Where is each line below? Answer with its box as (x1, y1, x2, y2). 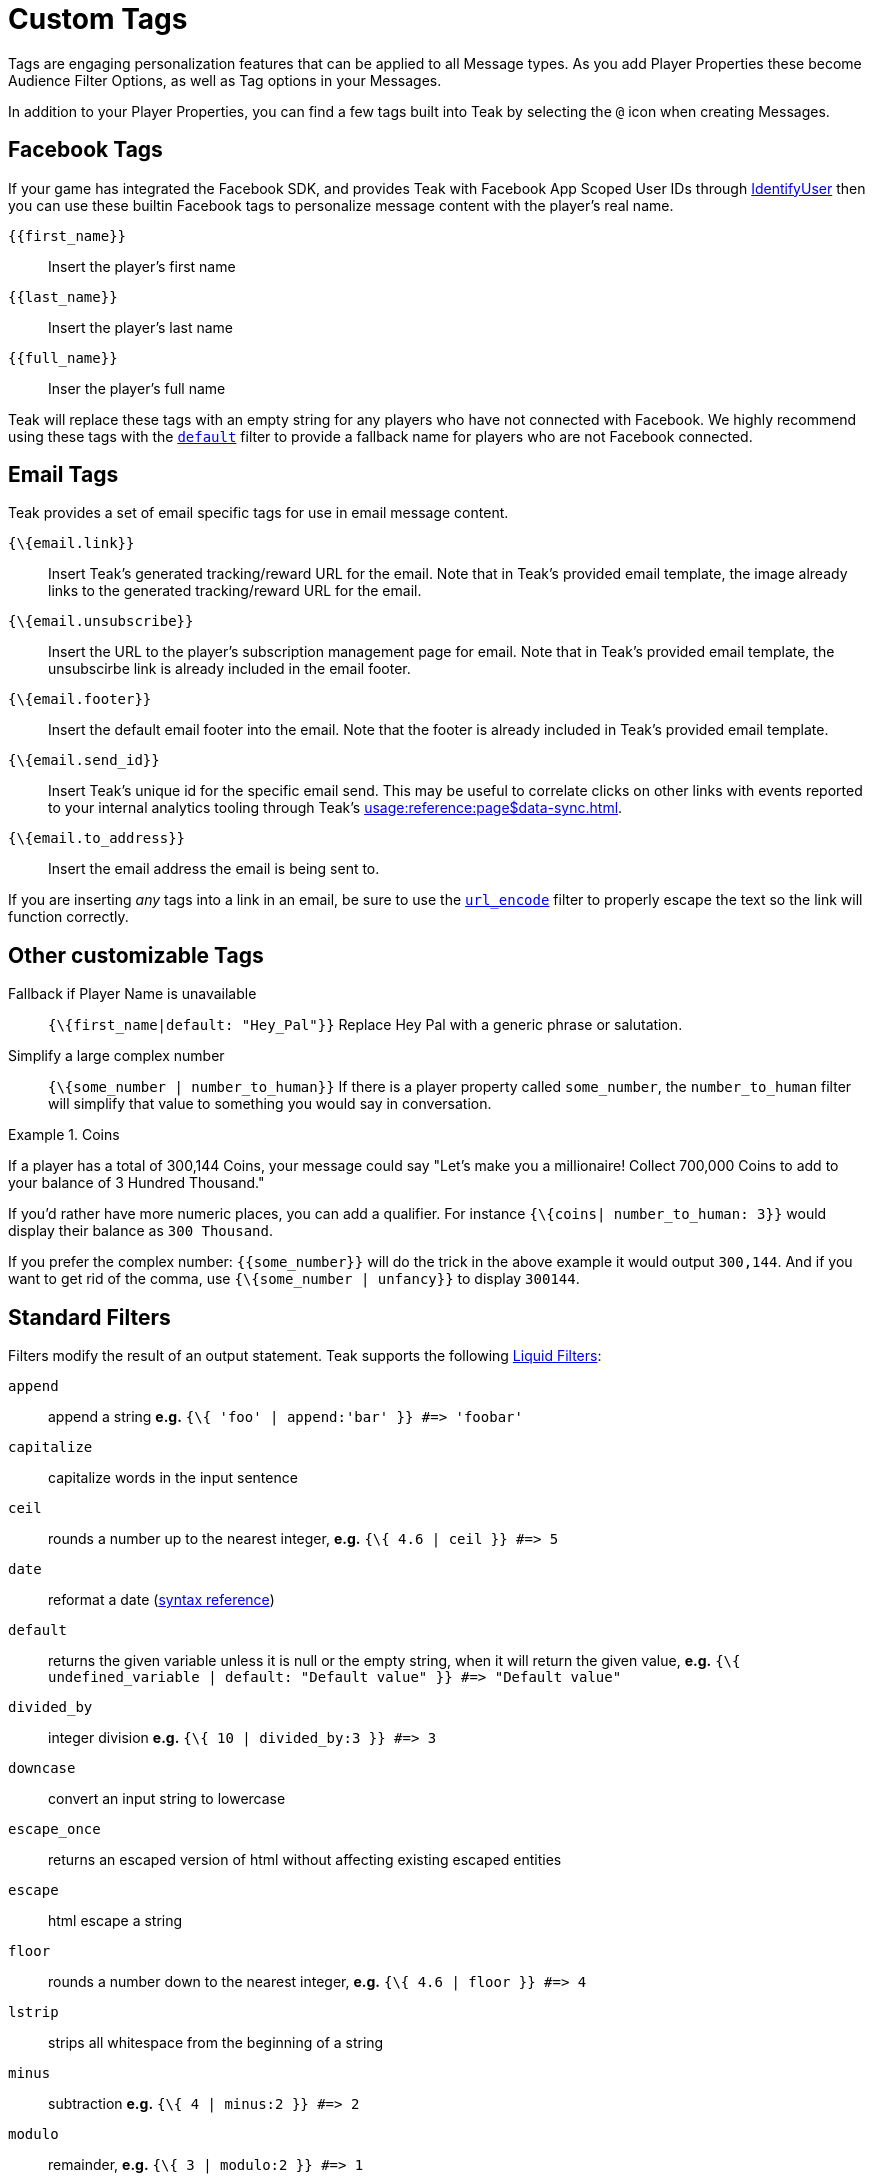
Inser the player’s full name (48, 379, 226, 397)
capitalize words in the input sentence (48, 1469, 298, 1487)
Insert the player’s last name (48, 318, 234, 336)
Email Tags (8, 462, 119, 488)
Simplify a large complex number (8, 1047, 225, 1065)
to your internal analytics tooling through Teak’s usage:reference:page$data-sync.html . (48, 799, 623, 817)
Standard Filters (8, 1304, 171, 1330)
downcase (8, 1760, 76, 1777)
